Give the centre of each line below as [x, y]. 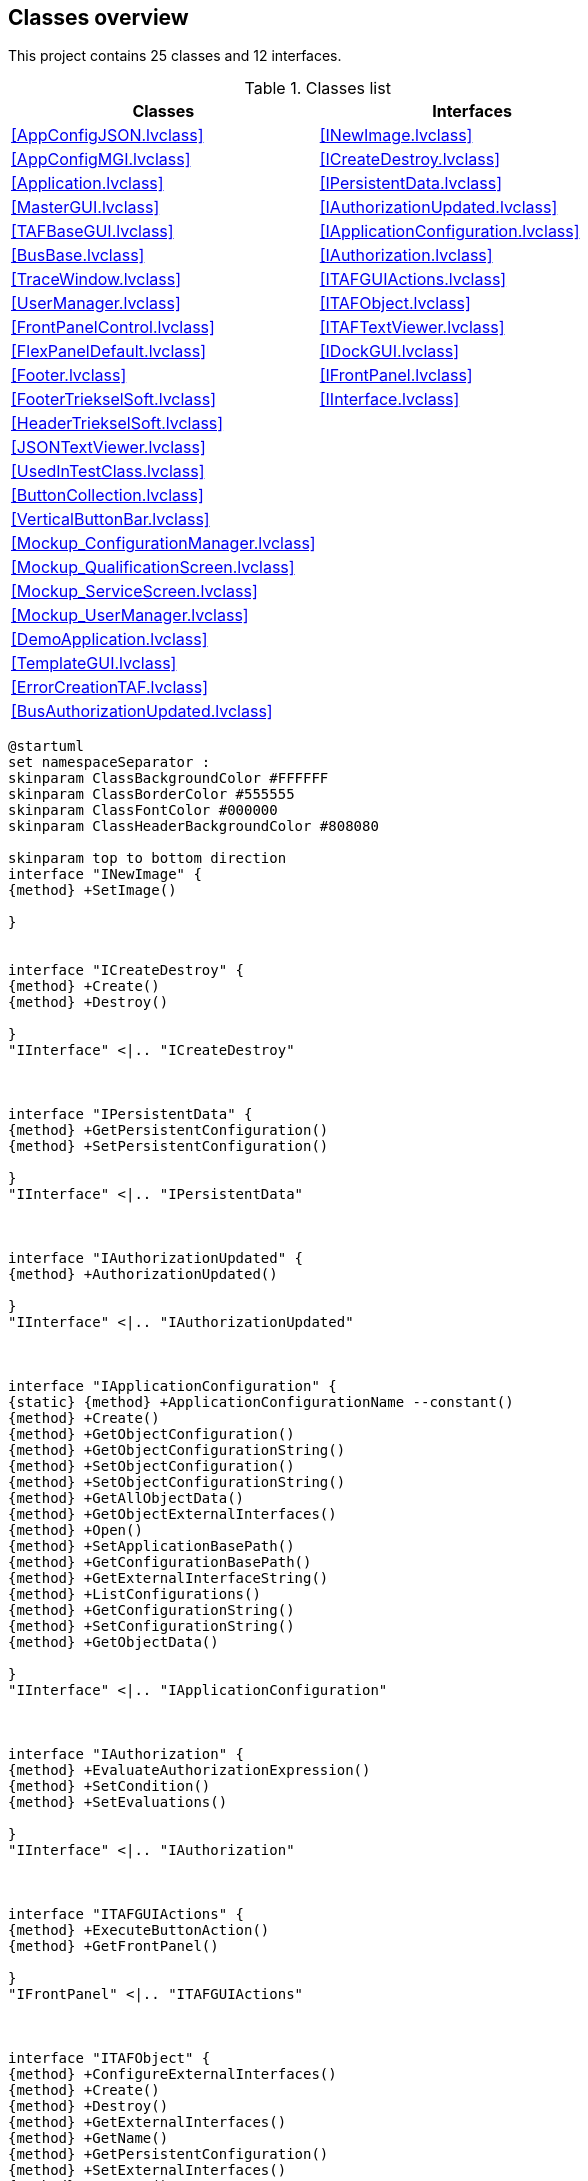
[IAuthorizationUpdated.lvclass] [438, 207]
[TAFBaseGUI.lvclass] [92, 231]
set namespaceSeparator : [109, 762]
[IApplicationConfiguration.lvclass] [449, 231]
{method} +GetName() [88, 2138]
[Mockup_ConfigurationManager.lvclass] [163, 543]
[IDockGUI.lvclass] [389, 351]
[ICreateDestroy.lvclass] [410, 159]
